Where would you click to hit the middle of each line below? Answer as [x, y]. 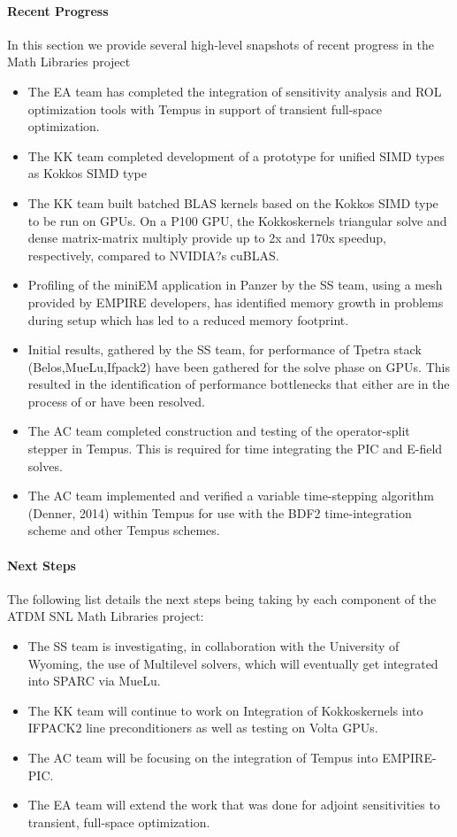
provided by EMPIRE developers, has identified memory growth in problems [236, 302]
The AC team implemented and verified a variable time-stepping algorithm [231, 496]
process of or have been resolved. [117, 401]
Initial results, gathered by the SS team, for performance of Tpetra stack [225, 349]
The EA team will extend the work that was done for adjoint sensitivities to [234, 805]
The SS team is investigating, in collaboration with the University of [213, 646]
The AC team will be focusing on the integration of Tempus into [203, 757]
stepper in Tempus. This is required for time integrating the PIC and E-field [235, 449]
